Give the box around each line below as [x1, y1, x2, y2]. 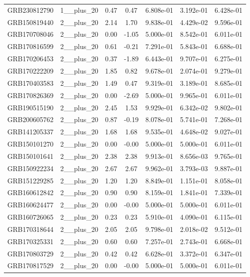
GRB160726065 [7, 212, 54, 222]
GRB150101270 [7, 139, 54, 149]
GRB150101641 [7, 151, 54, 161]
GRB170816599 [7, 41, 54, 51]
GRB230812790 [7, 4, 54, 15]
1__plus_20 [60, 4, 98, 15]
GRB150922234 [7, 163, 54, 173]
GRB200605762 [7, 114, 54, 125]
